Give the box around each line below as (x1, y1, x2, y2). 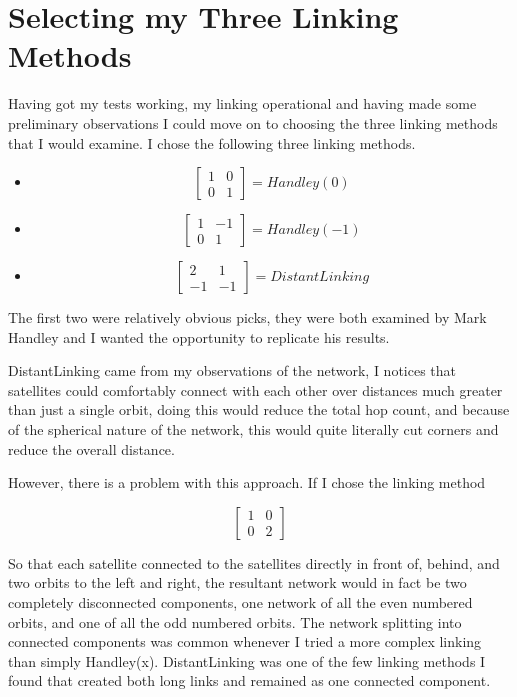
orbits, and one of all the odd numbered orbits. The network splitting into (8, 611, 462, 632)
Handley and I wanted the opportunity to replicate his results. (8, 326, 390, 347)
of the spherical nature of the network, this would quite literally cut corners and (8, 419, 499, 440)
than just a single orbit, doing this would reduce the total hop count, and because (8, 399, 510, 420)
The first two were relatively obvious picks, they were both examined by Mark (8, 307, 487, 328)
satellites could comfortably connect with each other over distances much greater (8, 379, 503, 400)
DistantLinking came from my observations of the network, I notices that (8, 360, 457, 381)
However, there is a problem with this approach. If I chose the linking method (8, 472, 486, 493)
